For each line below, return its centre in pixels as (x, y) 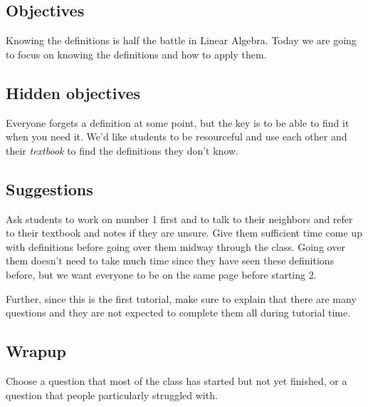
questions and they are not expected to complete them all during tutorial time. (178, 313)
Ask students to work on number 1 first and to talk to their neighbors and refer (179, 218)
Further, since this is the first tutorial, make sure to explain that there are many (181, 298)
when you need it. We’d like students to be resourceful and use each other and (177, 136)
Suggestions (49, 189)
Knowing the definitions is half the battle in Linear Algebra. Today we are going (181, 40)
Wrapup (36, 351)
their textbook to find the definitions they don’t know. (122, 150)
